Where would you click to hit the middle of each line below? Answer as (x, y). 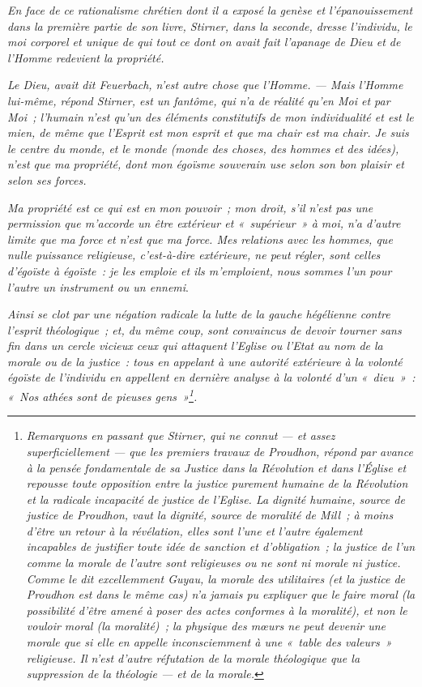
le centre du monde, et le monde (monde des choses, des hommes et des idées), (203, 148)
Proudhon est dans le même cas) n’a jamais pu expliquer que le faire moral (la (221, 594)
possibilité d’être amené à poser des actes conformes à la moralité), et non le (217, 610)
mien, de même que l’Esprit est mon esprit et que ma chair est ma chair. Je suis (208, 132)
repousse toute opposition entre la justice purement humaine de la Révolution (217, 483)
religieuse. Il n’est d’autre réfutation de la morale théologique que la (193, 657)
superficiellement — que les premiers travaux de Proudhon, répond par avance (220, 451)
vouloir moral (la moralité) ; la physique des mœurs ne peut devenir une (206, 626)
